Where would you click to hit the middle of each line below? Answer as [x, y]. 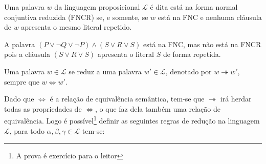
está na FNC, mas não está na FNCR [202, 44]
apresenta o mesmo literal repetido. [76, 27]
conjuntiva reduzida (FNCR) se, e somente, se [76, 17]
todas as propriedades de [43, 108]
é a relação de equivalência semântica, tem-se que [127, 99]
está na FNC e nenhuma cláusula [210, 17]
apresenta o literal [126, 54]
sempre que [22, 81]
